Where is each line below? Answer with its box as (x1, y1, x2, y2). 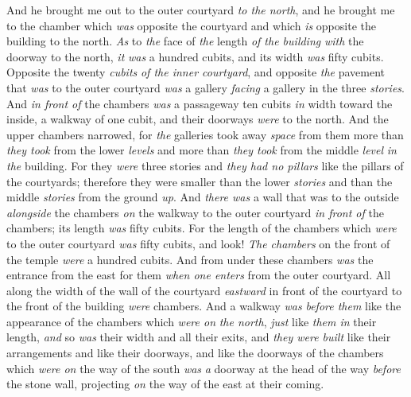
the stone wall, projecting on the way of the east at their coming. (6, 376, 324, 392)
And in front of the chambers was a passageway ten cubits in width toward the (6, 95, 393, 111)
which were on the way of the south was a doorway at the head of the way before (6, 360, 401, 376)
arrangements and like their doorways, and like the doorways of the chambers (6, 344, 384, 361)
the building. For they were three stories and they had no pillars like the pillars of (6, 157, 404, 173)
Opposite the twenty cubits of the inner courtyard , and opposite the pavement (6, 64, 386, 80)
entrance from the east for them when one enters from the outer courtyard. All (6, 267, 391, 283)
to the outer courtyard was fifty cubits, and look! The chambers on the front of (6, 235, 390, 251)
